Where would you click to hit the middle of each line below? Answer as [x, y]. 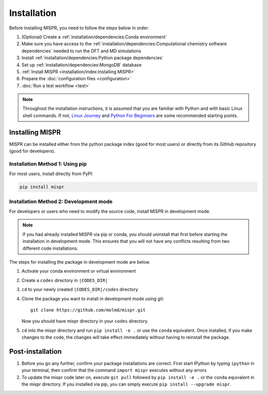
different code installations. [50, 248]
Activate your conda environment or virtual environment [79, 271]
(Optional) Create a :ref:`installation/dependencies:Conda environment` [94, 37]
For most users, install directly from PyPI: [51, 174]
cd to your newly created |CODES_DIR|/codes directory [80, 290]
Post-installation [35, 351]
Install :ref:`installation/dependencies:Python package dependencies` [93, 58]
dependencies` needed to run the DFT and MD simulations [81, 51]
